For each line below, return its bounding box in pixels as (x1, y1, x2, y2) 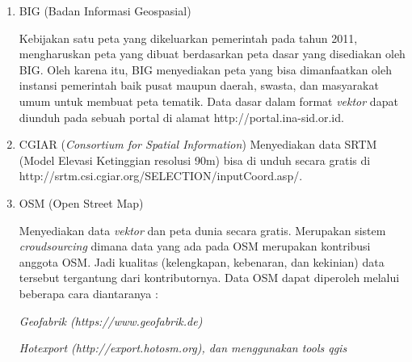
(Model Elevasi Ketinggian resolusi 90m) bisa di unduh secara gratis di (19, 151, 371, 168)
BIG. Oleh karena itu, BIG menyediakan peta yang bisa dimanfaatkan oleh (19, 61, 392, 78)
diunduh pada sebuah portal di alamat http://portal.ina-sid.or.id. (19, 108, 344, 125)
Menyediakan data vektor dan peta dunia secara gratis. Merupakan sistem (19, 221, 386, 238)
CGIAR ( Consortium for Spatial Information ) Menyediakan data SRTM (19, 136, 377, 153)
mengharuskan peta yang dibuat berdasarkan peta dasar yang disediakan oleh (19, 45, 406, 62)
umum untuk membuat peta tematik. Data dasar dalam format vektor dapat (19, 92, 398, 109)
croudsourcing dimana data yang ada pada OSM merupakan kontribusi (19, 238, 371, 255)
